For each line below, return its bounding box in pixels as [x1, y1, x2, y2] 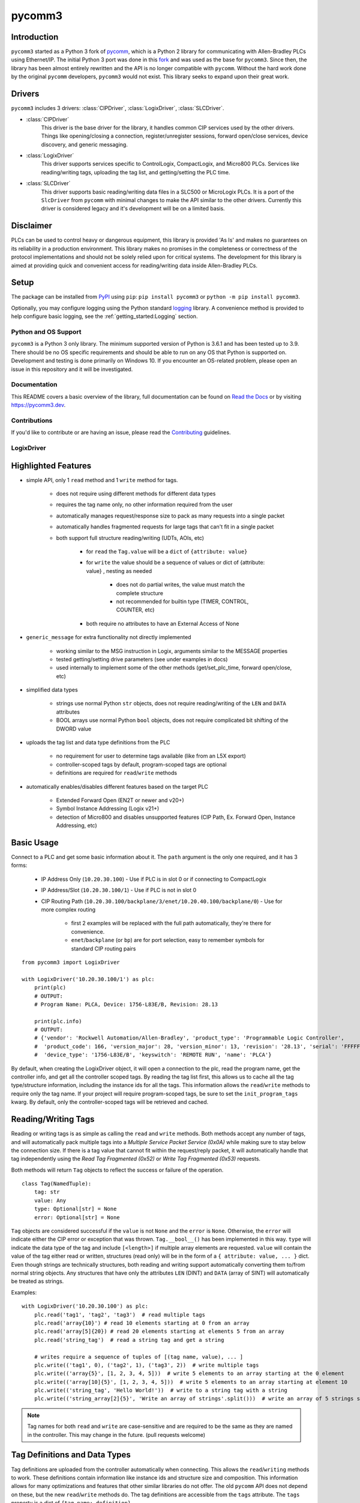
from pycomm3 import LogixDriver [22, 959, 120, 966]
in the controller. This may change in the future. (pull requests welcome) [27, 1431, 206, 1438]
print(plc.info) [34, 1018, 82, 1024]
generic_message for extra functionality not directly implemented [26, 634, 191, 641]
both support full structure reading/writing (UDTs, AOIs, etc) [56, 534, 204, 541]
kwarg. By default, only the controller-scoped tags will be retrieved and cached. [11, 1098, 209, 1106]
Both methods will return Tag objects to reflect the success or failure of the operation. [11, 1166, 224, 1174]
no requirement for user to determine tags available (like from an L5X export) [56, 752, 246, 760]
